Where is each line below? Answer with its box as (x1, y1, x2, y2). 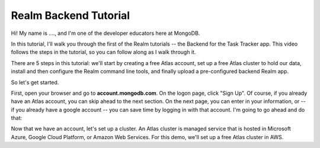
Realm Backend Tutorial (11, 9, 130, 22)
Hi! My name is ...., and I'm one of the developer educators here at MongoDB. (11, 30, 200, 37)
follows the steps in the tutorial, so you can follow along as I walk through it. (11, 49, 196, 56)
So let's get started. (11, 79, 59, 86)
